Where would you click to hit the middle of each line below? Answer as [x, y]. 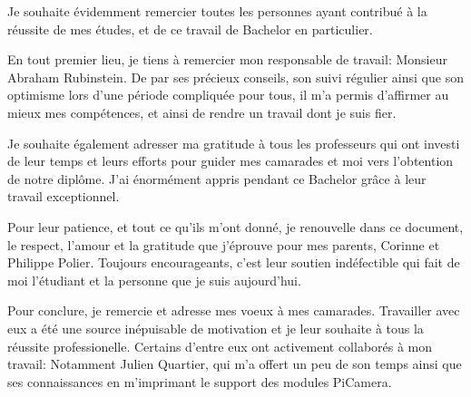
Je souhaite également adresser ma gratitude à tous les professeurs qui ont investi [234, 143]
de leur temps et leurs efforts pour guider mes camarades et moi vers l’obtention [231, 161]
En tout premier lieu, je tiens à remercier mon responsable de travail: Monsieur [227, 59]
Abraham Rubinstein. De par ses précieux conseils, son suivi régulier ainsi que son [235, 77]
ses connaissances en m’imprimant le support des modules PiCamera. [200, 381]
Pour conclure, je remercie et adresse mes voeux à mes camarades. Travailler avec [234, 310]
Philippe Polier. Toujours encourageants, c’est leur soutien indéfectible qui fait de [234, 262]
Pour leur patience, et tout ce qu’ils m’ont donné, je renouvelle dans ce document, [235, 226]
